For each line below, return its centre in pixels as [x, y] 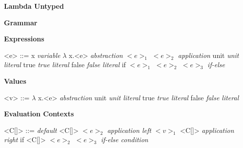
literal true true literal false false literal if [65, 65]
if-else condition [124, 139]
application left [129, 130]
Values [15, 81]
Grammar [21, 22]
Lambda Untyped [34, 6]
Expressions [24, 39]
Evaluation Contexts [39, 114]
